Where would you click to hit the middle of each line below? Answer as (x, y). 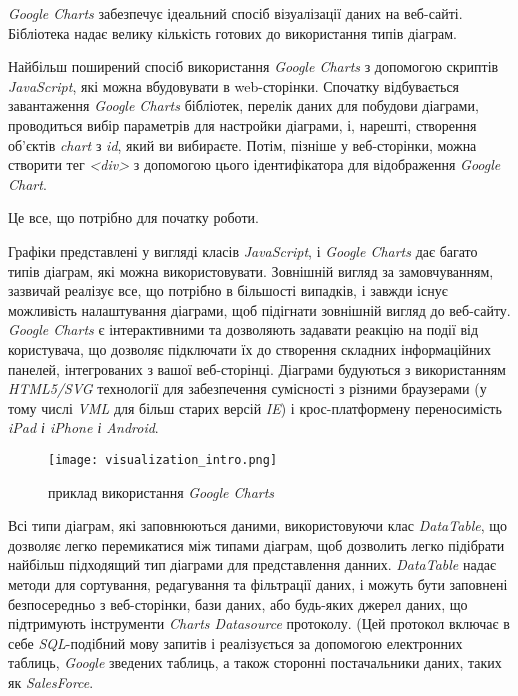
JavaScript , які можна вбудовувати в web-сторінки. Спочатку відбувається (234, 85)
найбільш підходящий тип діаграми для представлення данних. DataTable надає (252, 564)
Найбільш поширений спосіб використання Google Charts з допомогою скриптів (253, 66)
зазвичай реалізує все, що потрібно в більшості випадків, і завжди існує (228, 290)
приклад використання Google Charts (161, 491)
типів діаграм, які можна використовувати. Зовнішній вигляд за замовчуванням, (251, 270)
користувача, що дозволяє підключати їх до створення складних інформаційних (250, 348)
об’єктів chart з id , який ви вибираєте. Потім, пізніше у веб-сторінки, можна (242, 144)
